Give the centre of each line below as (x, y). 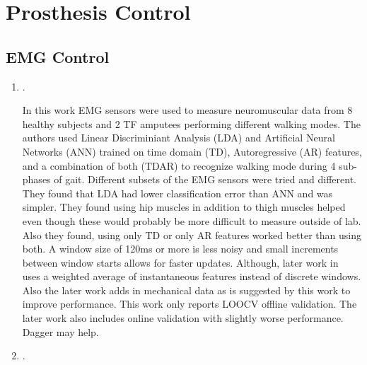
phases (36, 179)
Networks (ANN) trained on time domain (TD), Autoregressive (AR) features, (192, 151)
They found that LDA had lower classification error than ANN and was (177, 193)
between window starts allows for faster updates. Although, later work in (180, 262)
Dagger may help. (60, 331)
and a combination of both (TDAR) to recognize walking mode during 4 (179, 165)
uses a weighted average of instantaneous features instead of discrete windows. (192, 276)
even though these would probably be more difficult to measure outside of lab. (192, 220)
